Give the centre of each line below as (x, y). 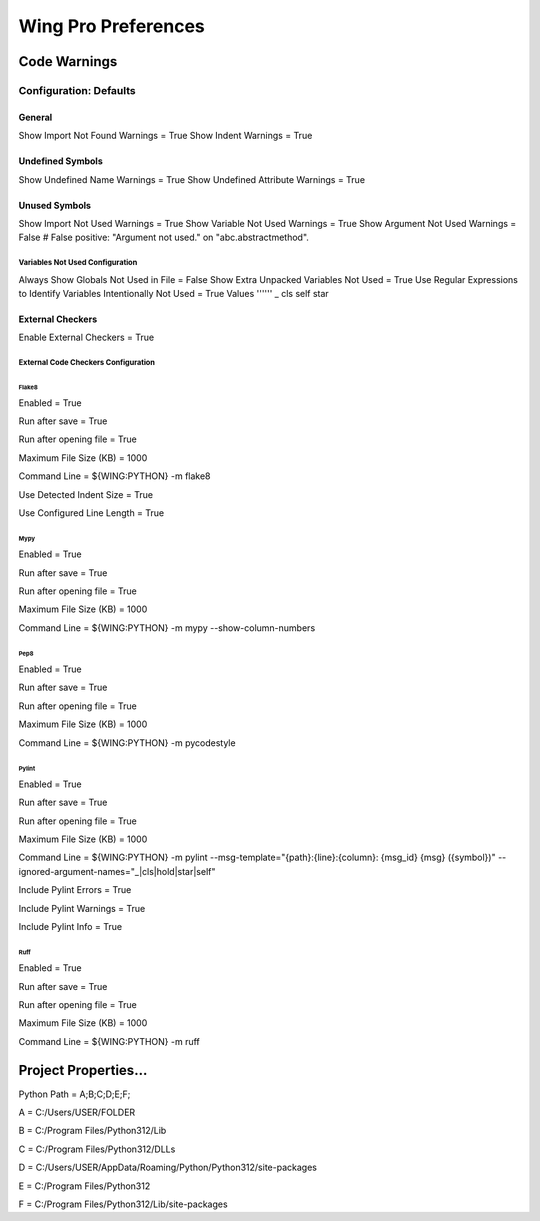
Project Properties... (83, 1070)
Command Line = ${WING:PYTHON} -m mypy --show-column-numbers (167, 627)
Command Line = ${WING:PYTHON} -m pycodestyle (127, 742)
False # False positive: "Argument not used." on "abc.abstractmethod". (164, 237)
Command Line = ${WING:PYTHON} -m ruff (109, 1041)
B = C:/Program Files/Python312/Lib (92, 1131)
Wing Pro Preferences (111, 26)
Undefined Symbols (61, 161)
